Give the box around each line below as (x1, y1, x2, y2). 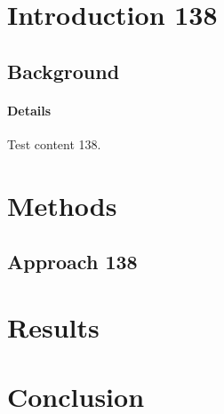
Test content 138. (7, 134, 101, 153)
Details (7, 100, 52, 119)
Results (7, 308, 100, 345)
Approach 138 (7, 248, 138, 275)
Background (7, 57, 120, 84)
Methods (7, 187, 117, 223)
